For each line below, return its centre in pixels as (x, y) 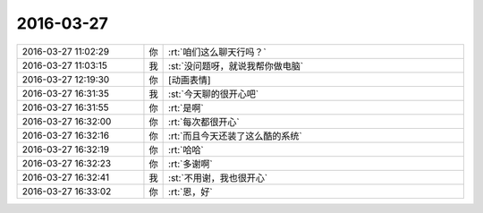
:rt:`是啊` (186, 107)
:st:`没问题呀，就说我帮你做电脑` (236, 65)
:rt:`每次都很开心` (204, 122)
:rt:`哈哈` (186, 149)
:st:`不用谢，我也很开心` (218, 177)
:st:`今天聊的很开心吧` (214, 94)
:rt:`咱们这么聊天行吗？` (218, 52)
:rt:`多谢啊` (191, 164)
